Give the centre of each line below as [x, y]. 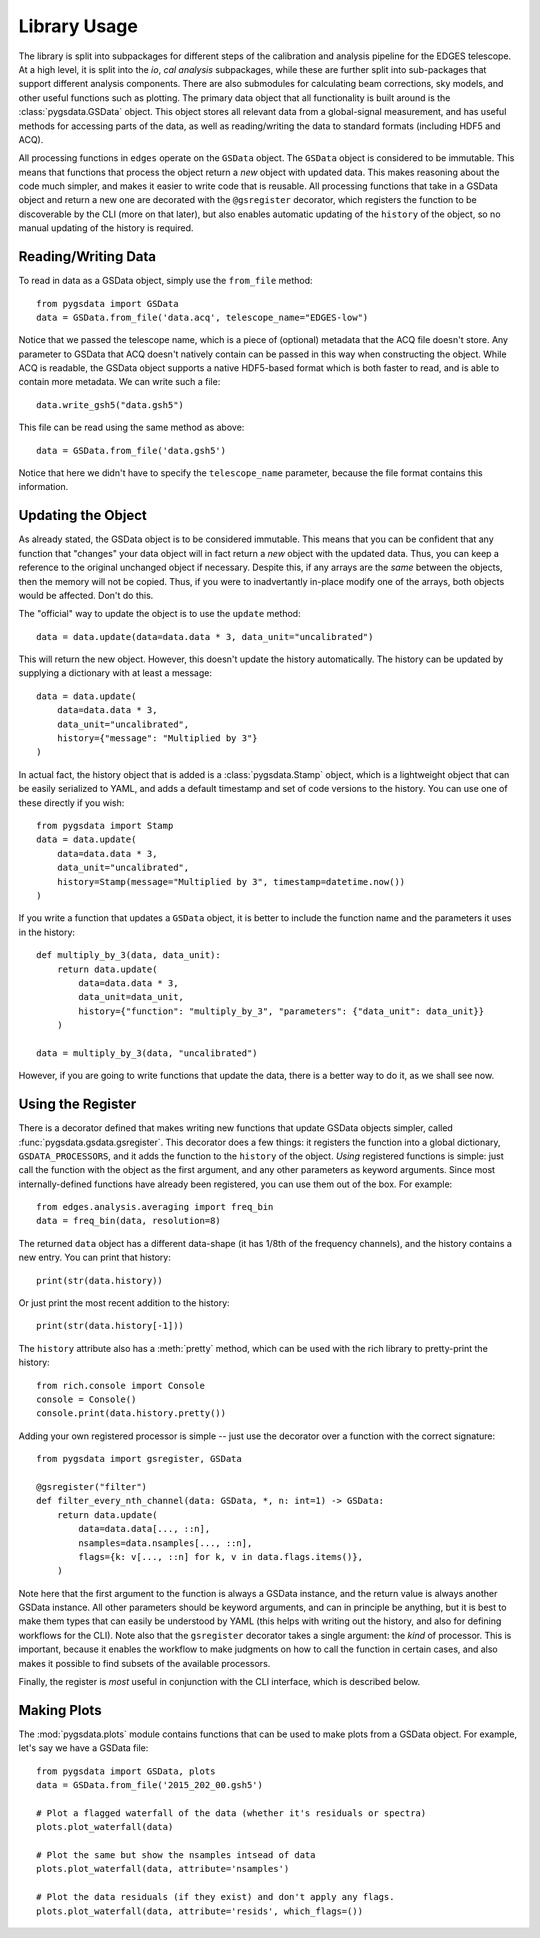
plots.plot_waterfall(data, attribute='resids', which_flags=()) [200, 1911]
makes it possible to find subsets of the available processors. [144, 1663]
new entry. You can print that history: [95, 1257]
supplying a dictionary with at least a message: [115, 673]
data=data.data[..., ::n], [144, 1529]
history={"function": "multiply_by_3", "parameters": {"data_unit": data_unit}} [281, 1011]
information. [43, 487]
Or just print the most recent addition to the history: [124, 1303]
